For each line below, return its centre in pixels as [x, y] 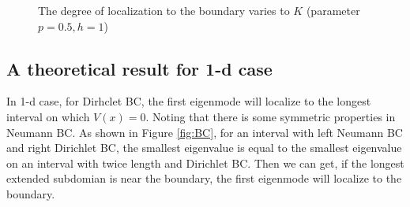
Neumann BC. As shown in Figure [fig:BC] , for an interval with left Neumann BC [205, 132]
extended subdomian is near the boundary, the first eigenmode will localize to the [204, 178]
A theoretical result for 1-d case [139, 68]
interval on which [48, 116]
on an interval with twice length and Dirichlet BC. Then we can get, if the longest [205, 163]
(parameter [333, 10]
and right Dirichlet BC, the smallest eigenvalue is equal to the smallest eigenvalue [204, 148]
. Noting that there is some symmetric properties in [271, 116]
